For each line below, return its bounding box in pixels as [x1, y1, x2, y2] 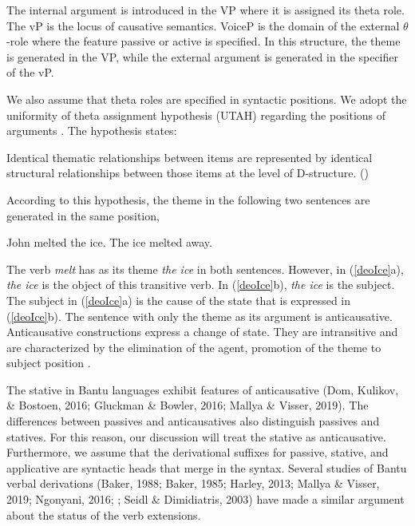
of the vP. [6, 64, 54, 81]
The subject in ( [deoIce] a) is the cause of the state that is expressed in [6, 291, 351, 308]
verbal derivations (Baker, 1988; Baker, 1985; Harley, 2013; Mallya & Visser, [6, 475, 380, 492]
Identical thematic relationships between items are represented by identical [6, 148, 373, 165]
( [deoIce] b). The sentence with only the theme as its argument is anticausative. [6, 307, 393, 324]
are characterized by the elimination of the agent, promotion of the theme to [6, 338, 381, 355]
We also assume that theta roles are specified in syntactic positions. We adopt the [6, 90, 407, 107]
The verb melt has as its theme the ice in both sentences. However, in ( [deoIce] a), [6, 260, 404, 277]
